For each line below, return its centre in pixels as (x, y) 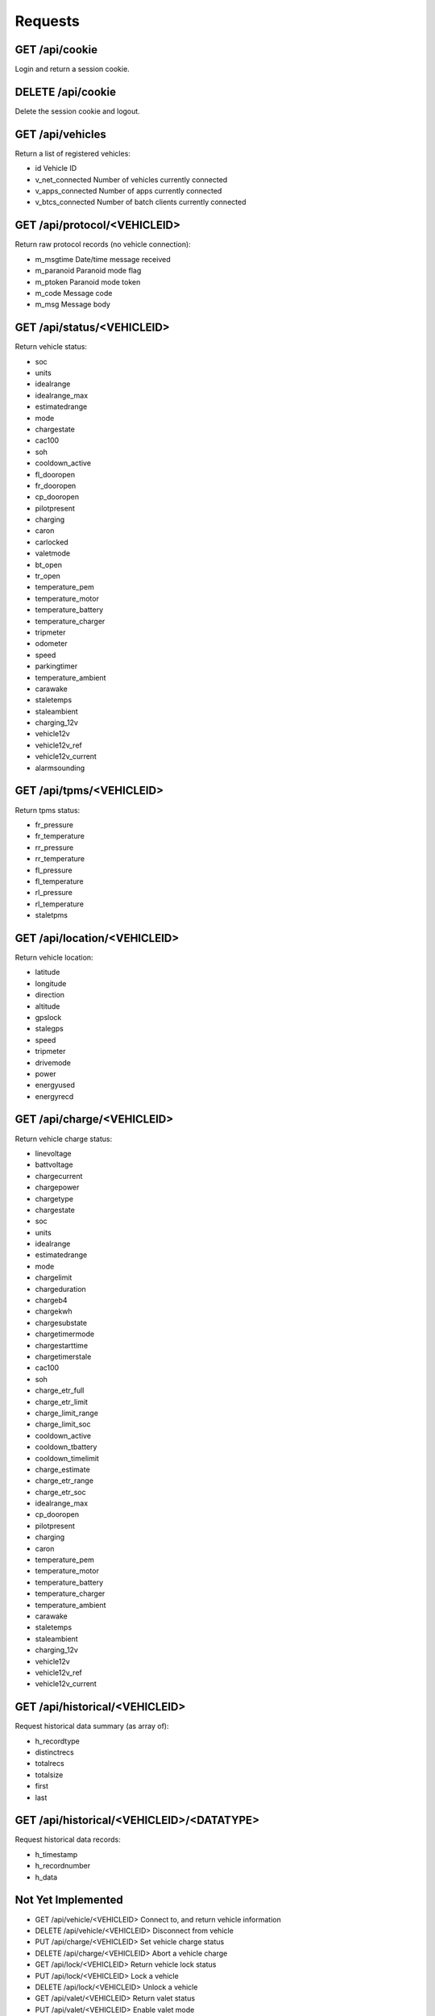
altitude (48, 1006)
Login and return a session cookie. (72, 69)
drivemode (53, 1062)
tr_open (48, 576)
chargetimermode (65, 1334)
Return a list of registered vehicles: (72, 153)
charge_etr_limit (62, 1402)
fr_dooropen (56, 485)
